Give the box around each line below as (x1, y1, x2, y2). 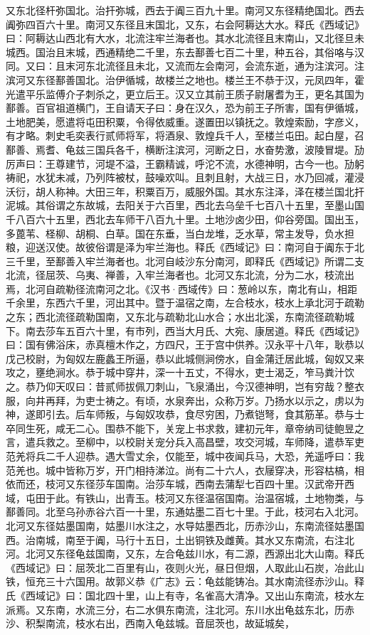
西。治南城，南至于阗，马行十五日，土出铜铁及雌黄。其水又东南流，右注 (6, 532, 344, 547)
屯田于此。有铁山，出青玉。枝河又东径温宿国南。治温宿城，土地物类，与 (25, 490, 364, 505)
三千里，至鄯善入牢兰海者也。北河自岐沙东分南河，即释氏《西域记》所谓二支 (6, 253, 364, 268)
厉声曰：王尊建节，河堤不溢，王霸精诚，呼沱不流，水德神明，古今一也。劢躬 (6, 156, 364, 171)
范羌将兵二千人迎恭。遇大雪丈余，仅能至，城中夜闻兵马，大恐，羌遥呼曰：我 (6, 449, 364, 463)
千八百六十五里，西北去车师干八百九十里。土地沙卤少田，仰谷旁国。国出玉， (6, 211, 364, 226)
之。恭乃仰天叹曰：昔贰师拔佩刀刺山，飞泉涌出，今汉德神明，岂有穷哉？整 (6, 379, 354, 394)
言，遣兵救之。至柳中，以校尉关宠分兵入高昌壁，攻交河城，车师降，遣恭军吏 (6, 434, 364, 449)
